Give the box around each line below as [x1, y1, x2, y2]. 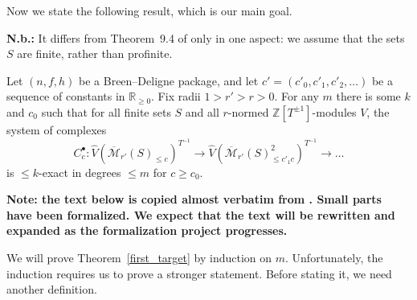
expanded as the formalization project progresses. [6, 222, 288, 239]
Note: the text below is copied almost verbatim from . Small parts [6, 191, 382, 208]
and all [185, 103, 219, 120]
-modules [312, 103, 357, 120]
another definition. [6, 281, 97, 298]
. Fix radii [151, 88, 201, 105]
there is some [336, 88, 401, 105]
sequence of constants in [6, 88, 125, 105]
